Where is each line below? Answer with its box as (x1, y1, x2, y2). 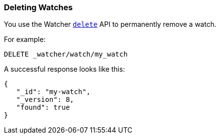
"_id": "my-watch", (16, 88, 91, 96)
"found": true (16, 103, 70, 112)
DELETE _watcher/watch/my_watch (4, 50, 128, 59)
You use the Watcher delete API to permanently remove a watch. (4, 20, 217, 29)
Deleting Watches (4, 2, 73, 12)
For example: (4, 35, 46, 44)
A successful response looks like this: (4, 65, 125, 74)
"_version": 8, (16, 96, 74, 104)
